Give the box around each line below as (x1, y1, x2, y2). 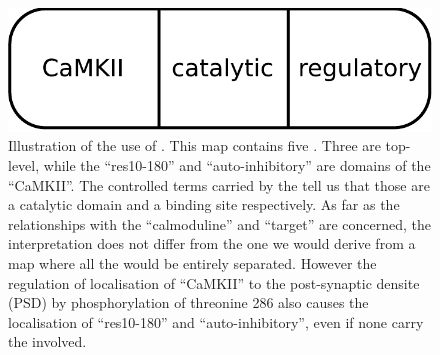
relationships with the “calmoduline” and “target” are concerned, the (8, 213, 432, 234)
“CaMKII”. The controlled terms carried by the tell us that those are (8, 174, 430, 195)
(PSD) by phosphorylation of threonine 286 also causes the (8, 292, 369, 313)
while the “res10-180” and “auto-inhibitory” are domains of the (43, 154, 431, 175)
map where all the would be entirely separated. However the (8, 252, 377, 273)
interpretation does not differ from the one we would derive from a (8, 233, 416, 254)
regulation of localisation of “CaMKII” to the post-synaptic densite (8, 272, 420, 293)
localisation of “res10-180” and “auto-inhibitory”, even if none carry (8, 311, 424, 332)
